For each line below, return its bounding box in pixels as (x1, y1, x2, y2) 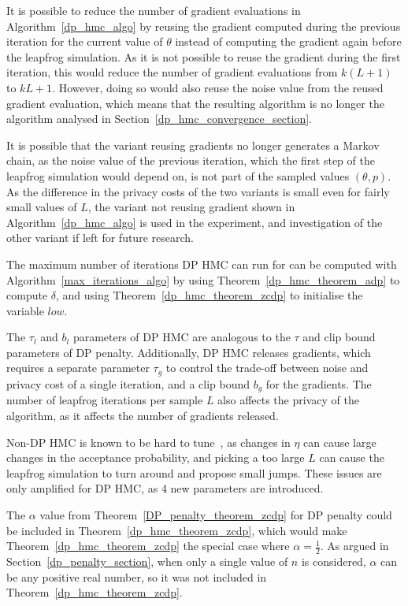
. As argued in (320, 537, 389, 554)
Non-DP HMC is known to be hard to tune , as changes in (6, 433, 291, 450)
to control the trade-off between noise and (165, 359, 369, 376)
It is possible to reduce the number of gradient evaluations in (6, 2, 301, 18)
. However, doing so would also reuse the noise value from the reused (52, 79, 384, 95)
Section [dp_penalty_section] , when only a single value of (6, 552, 288, 569)
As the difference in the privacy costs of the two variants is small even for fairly (6, 183, 390, 199)
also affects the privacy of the (217, 392, 359, 408)
